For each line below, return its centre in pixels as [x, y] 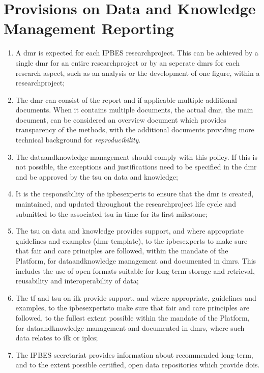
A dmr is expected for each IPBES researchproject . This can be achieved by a [137, 53]
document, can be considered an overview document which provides [121, 119]
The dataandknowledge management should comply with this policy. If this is [136, 156]
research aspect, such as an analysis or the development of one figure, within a [138, 73]
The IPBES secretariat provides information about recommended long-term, [134, 354]
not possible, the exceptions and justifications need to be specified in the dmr [136, 167]
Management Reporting [89, 28]
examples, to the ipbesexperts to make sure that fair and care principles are [132, 308]
